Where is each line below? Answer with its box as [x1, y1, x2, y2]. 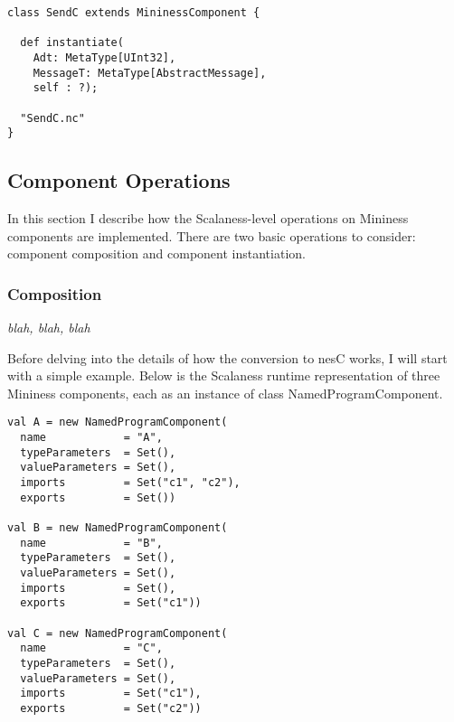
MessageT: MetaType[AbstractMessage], [33, 66, 267, 80]
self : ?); [33, 81, 99, 95]
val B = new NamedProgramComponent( [7, 521, 228, 535]
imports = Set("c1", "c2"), [20, 476, 241, 490]
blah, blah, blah [7, 318, 90, 337]
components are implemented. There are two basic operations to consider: [7, 226, 416, 245]
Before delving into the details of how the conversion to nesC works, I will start [7, 348, 448, 367]
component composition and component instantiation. [7, 244, 306, 263]
